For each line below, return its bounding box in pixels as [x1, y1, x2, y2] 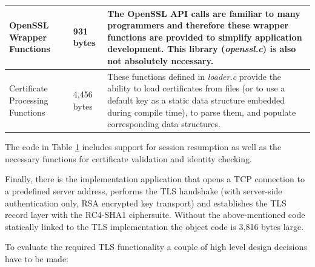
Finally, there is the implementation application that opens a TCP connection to [5, 173, 305, 185]
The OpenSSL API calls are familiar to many [107, 7, 300, 19]
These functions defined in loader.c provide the [107, 70, 282, 82]
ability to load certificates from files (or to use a [107, 82, 285, 94]
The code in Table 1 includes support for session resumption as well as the [5, 140, 282, 153]
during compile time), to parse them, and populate [107, 105, 296, 118]
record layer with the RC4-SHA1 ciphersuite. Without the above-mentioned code [5, 208, 305, 221]
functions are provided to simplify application [107, 30, 302, 43]
